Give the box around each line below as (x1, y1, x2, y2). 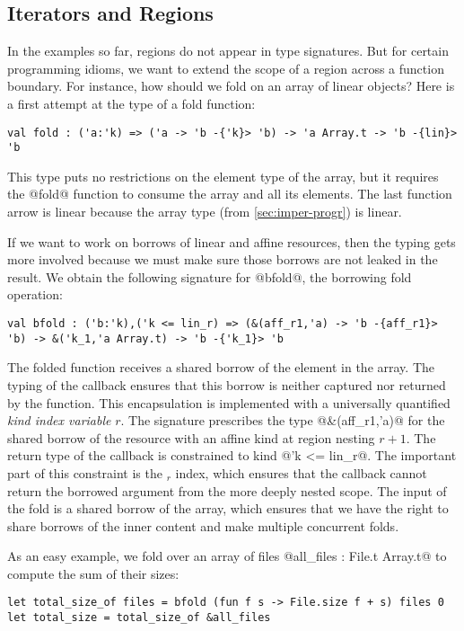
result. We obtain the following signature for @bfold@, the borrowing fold (7, 267, 412, 286)
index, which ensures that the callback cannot (175, 463, 427, 482)
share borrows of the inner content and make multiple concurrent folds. (7, 516, 399, 535)
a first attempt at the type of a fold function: (7, 93, 256, 112)
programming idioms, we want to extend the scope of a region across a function (7, 58, 444, 77)
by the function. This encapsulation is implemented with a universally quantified (7, 393, 451, 412)
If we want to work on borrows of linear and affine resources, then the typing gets (7, 232, 456, 251)
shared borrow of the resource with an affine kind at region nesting (7, 428, 375, 447)
